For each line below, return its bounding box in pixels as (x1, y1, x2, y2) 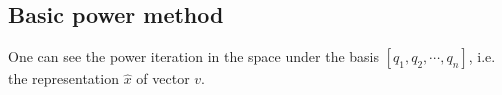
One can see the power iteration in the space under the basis (8, 46, 379, 67)
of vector (136, 68, 190, 89)
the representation (8, 68, 119, 89)
